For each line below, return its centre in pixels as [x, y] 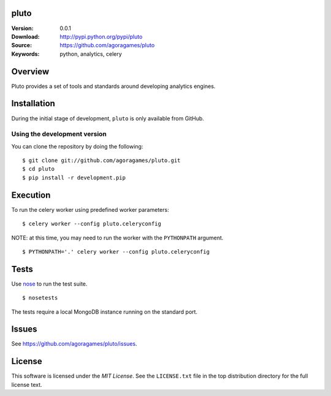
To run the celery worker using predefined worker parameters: [90, 209]
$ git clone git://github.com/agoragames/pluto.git [101, 161]
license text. [27, 384]
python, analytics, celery [91, 54]
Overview [30, 72]
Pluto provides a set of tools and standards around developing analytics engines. [113, 86]
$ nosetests [40, 298]
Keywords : [25, 54]
